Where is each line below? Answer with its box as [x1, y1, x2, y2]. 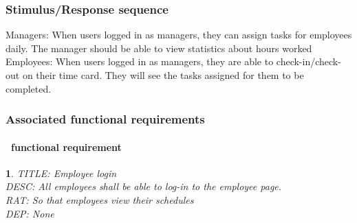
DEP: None [6, 206, 54, 220]
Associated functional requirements [6, 110, 205, 128]
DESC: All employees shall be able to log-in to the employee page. [6, 179, 282, 193]
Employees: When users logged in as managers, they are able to [6, 54, 274, 69]
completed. [6, 81, 52, 95]
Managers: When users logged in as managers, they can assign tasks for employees [6, 27, 352, 42]
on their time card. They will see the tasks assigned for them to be [22, 68, 304, 82]
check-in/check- [276, 54, 341, 69]
